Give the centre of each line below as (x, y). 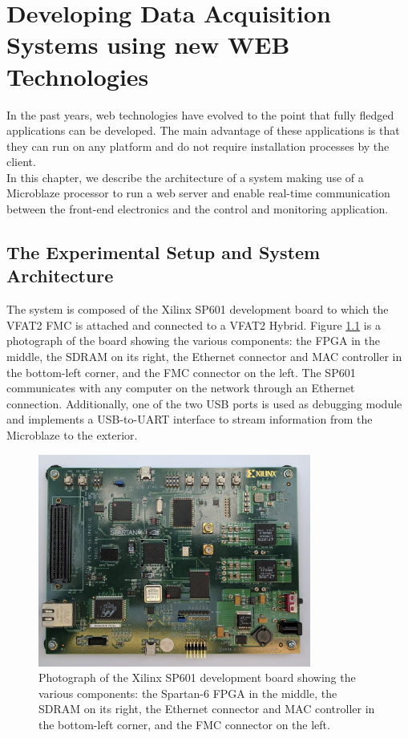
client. (21, 162)
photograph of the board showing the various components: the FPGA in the (193, 341)
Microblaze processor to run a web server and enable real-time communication (198, 193)
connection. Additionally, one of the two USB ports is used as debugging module (204, 403)
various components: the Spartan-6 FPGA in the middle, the (188, 693)
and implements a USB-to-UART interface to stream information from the (190, 419)
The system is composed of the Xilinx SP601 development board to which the (198, 309)
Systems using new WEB (148, 45)
